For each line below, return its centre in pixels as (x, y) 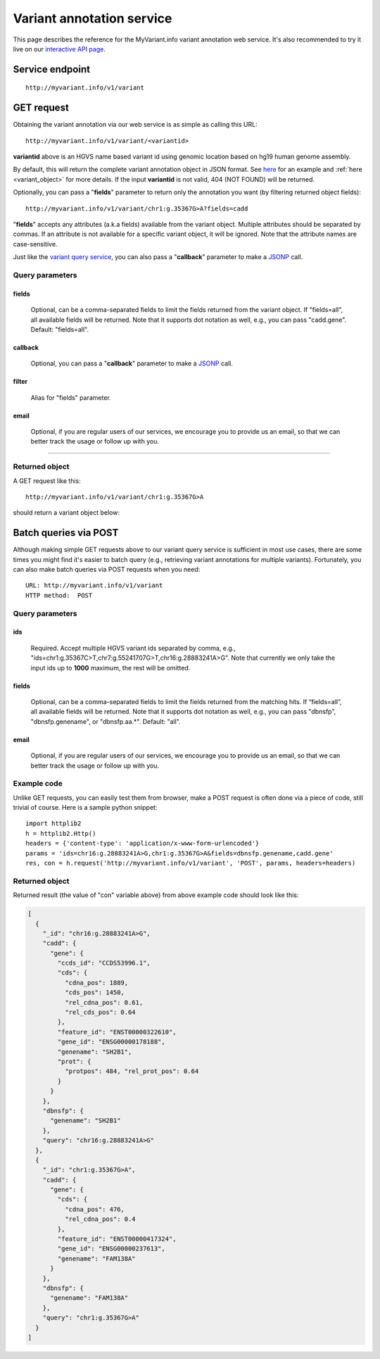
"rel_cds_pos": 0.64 (100, 1013)
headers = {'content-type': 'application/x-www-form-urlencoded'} (142, 844)
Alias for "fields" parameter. (71, 397)
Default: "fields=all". (60, 329)
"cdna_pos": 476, (94, 1209)
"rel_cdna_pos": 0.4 (100, 1219)
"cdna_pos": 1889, (96, 983)
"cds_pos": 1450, (94, 992)
